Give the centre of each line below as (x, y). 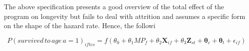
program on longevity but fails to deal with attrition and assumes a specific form (125, 16)
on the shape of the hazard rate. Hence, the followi (80, 25)
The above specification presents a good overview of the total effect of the (114, 6)
